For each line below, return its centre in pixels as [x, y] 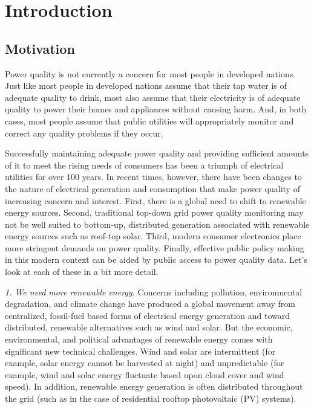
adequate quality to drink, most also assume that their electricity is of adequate [153, 97]
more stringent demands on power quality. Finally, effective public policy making [155, 247]
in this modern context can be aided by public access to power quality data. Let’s [156, 259]
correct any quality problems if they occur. [84, 133]
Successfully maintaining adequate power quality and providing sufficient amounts [157, 153]
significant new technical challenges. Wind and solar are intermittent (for [140, 351]
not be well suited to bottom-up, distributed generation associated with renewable [157, 224]
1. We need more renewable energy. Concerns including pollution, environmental [154, 291]
